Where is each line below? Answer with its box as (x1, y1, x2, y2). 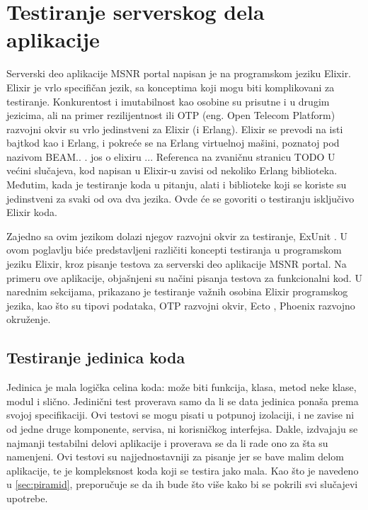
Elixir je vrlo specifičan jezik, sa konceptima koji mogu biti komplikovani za (6, 79, 335, 94)
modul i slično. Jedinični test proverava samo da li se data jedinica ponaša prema (6, 393, 359, 408)
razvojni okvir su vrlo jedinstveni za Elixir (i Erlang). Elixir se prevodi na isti (6, 121, 343, 136)
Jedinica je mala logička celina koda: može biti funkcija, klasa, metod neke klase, (6, 380, 357, 395)
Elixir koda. (6, 205, 57, 220)
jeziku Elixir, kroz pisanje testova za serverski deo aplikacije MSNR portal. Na (6, 256, 347, 271)
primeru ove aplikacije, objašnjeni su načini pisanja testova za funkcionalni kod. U (6, 270, 362, 285)
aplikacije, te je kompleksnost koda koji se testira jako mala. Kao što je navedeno (6, 463, 359, 477)
